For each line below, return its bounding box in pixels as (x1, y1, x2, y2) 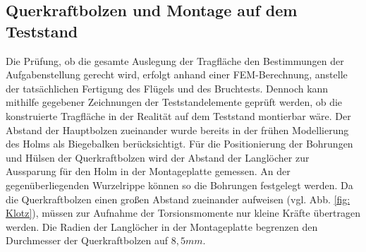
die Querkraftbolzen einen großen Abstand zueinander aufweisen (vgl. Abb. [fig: (6, 191, 350, 206)
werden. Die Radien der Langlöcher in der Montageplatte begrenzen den (6, 219, 318, 234)
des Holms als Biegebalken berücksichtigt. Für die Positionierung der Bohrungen (6, 136, 353, 151)
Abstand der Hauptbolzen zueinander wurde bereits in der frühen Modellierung (6, 122, 349, 137)
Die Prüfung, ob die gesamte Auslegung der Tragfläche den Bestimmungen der (6, 53, 344, 68)
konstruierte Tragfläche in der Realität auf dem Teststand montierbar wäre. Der (6, 108, 351, 123)
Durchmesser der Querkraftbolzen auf (6, 233, 169, 248)
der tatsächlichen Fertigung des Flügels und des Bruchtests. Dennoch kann (6, 80, 329, 95)
